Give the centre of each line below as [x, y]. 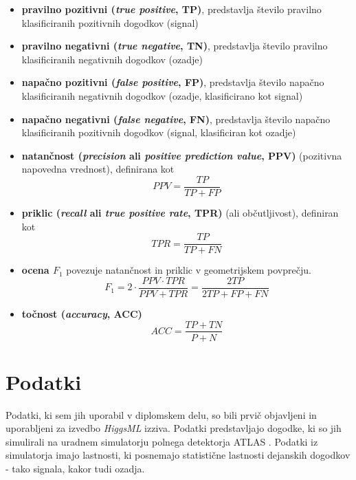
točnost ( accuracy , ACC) [82, 313]
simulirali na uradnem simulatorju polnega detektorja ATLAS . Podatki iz [162, 441]
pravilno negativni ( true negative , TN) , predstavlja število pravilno [175, 46]
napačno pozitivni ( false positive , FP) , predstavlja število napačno [173, 82]
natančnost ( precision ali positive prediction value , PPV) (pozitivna [182, 155]
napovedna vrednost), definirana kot [98, 169]
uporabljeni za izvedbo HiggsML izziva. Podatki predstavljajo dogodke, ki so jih [174, 428]
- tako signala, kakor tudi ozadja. [75, 469]
